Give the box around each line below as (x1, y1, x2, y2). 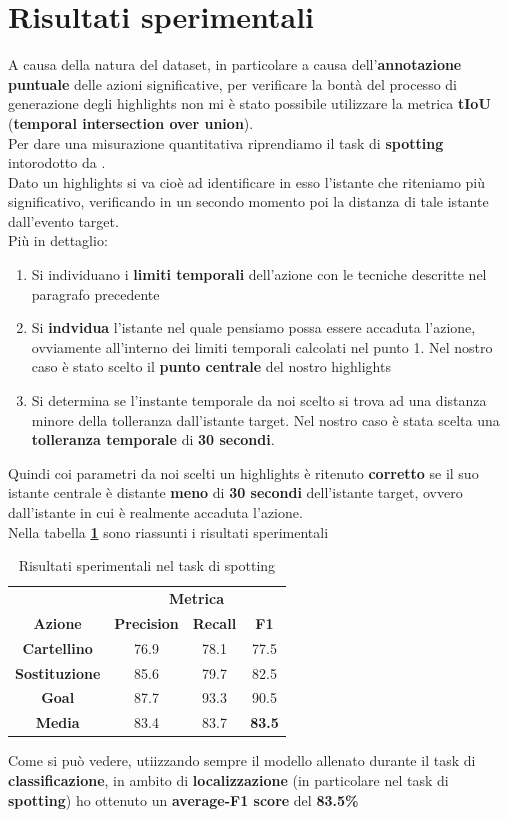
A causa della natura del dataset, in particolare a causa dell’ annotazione (8, 54, 462, 75)
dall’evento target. (8, 210, 119, 231)
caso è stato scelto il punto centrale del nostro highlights (31, 356, 391, 377)
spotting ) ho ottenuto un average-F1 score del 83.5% (8, 789, 359, 810)
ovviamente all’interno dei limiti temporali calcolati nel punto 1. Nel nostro (31, 336, 493, 357)
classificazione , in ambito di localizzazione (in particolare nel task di (8, 769, 449, 790)
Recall (192, 612, 237, 633)
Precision (114, 612, 179, 633)
